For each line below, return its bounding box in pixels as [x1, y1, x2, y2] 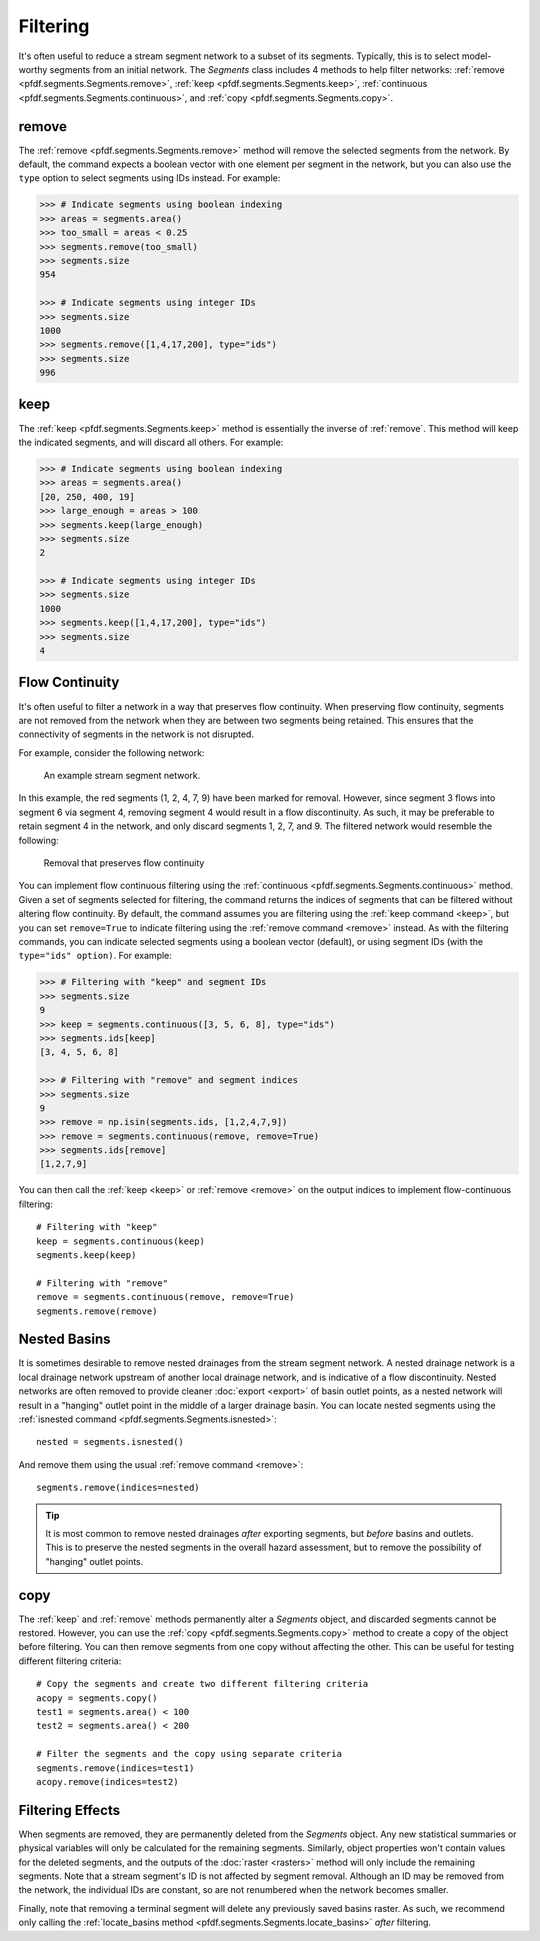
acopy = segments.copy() [36, 1692, 158, 1704]
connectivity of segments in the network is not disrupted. [18, 728, 255, 740]
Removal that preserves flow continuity [43, 857, 205, 869]
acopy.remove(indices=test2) [36, 1776, 179, 1787]
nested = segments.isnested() [36, 1436, 185, 1448]
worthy [18, 63, 48, 75]
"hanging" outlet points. [45, 1555, 144, 1567]
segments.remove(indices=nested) [36, 1482, 200, 1494]
